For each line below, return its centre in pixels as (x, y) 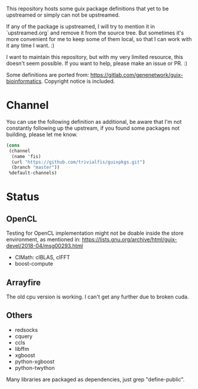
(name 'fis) (27, 156)
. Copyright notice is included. (78, 81)
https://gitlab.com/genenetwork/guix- (137, 75)
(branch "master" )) (36, 167)
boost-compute (34, 264)
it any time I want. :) (30, 45)
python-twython (35, 368)
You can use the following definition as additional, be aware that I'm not (94, 122)
